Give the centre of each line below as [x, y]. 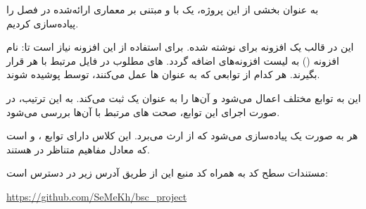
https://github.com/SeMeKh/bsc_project [97, 196]
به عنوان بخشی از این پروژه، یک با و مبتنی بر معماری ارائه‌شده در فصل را [163, 9]
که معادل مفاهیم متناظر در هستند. [78, 149]
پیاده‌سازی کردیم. [43, 23]
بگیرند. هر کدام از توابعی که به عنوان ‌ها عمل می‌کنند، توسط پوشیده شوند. [163, 74]
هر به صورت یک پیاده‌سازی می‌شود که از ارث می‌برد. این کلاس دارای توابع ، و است [182, 135]
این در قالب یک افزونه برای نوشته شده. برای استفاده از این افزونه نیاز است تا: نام [180, 47]
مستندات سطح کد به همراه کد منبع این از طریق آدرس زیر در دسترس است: [167, 173]
